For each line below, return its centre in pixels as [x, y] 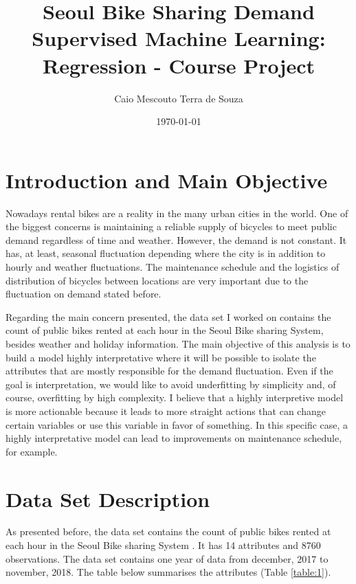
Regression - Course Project [179, 65]
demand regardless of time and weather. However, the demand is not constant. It [176, 239]
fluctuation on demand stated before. [84, 294]
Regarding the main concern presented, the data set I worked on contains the [168, 316]
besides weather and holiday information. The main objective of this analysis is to [178, 343]
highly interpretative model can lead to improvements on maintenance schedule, [174, 438]
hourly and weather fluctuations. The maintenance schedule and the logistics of [173, 267]
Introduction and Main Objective [167, 180]
